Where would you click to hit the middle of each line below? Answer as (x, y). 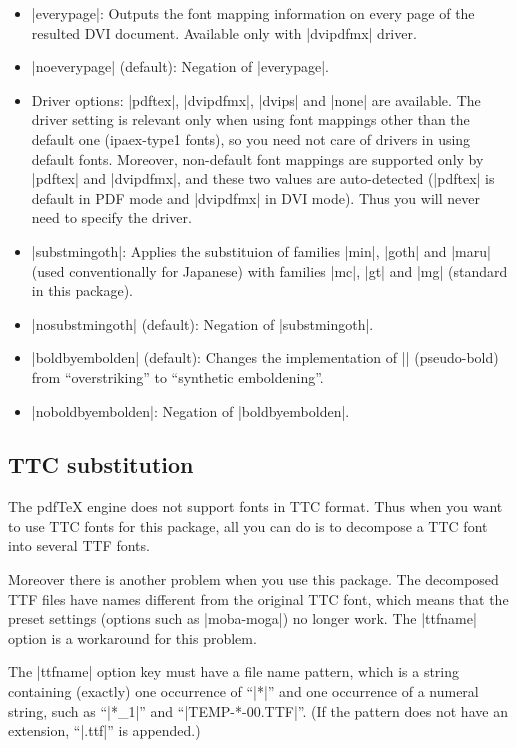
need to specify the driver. (111, 217)
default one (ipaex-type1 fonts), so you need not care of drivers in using (251, 138)
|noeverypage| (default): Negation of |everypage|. (180, 66)
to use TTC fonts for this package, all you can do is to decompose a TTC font (248, 525)
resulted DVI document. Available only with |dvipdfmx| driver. (224, 32)
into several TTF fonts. (79, 545)
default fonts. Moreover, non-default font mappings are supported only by (257, 158)
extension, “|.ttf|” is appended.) (104, 730)
